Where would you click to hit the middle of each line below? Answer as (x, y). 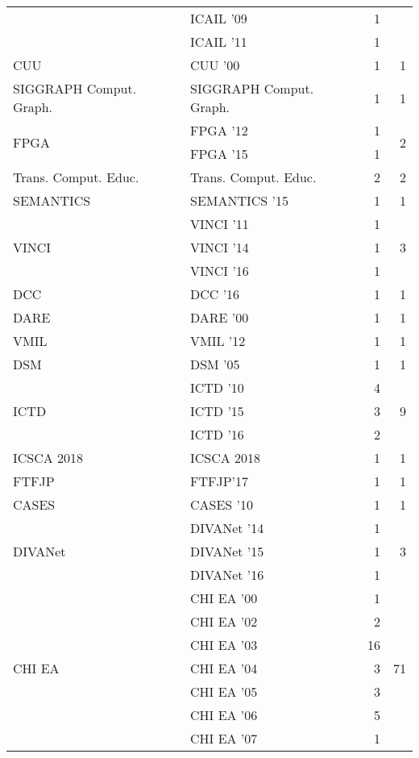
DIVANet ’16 (227, 575)
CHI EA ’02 (224, 621)
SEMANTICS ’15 (239, 200)
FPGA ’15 (219, 154)
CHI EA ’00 (224, 598)
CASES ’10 (222, 504)
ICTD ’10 (217, 387)
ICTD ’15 (217, 411)
